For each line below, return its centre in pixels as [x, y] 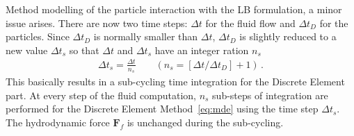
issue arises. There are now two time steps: [97, 23]
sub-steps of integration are [270, 95]
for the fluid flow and [250, 23]
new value [27, 50]
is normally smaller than [146, 36]
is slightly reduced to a [288, 36]
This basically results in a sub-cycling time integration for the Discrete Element [175, 82]
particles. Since [38, 36]
